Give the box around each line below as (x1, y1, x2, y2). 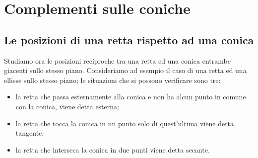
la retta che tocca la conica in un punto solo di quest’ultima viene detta (15, 118, 234, 128)
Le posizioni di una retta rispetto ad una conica (4, 32, 254, 47)
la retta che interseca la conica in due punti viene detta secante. (15, 144, 210, 155)
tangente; (15, 128, 44, 138)
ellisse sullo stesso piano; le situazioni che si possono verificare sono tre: (4, 75, 221, 85)
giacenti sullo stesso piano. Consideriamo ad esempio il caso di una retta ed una (4, 65, 247, 76)
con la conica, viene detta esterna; (15, 101, 119, 111)
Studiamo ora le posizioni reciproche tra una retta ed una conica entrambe (4, 55, 231, 66)
